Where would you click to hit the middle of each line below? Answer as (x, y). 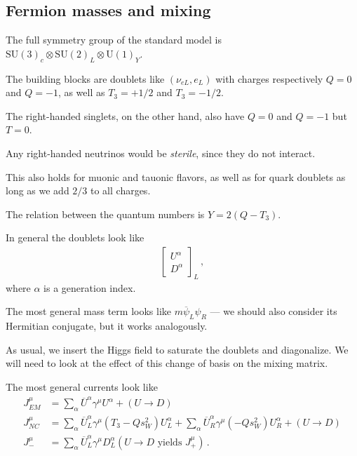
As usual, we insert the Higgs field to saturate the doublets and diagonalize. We (177, 349)
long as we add (38, 190)
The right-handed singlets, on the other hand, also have (125, 115)
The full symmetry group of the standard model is (114, 40)
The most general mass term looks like (88, 311)
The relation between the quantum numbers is (105, 214)
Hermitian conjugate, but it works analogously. (107, 326)
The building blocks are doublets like (85, 78)
